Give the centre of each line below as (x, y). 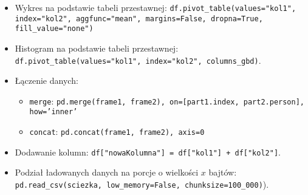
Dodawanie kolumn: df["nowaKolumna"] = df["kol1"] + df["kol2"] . (148, 152)
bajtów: (223, 172)
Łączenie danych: (46, 80)
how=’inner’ (53, 112)
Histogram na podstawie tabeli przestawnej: (97, 48)
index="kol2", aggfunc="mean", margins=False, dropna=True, (139, 19)
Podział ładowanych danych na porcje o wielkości (107, 172)
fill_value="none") (54, 29)
